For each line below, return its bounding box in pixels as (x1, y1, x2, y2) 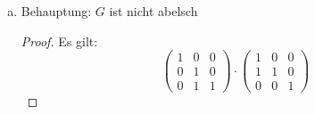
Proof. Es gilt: (21, 31, 98, 50)
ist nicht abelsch (109, 2, 198, 20)
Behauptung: (21, 2, 92, 20)
